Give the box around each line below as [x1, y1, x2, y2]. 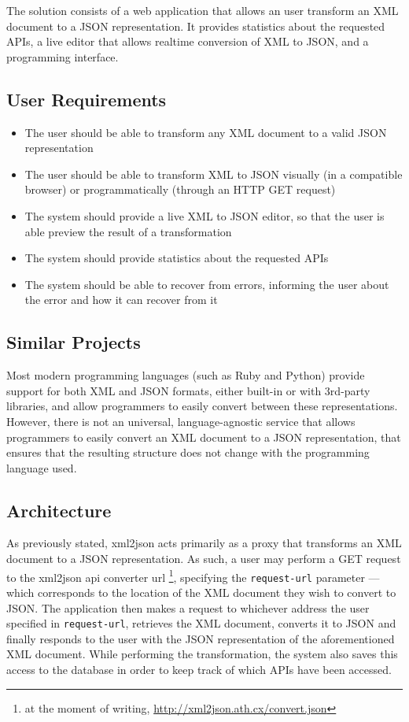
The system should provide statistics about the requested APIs [24, 250, 329, 266]
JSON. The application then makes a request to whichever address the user [6, 599, 370, 616]
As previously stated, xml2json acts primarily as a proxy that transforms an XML [6, 535, 402, 551]
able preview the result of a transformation [24, 223, 232, 239]
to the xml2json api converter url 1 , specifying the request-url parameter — [6, 566, 380, 585]
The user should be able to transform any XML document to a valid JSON [24, 124, 387, 140]
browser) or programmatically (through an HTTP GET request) [24, 181, 336, 198]
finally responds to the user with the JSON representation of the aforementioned [6, 630, 395, 646]
